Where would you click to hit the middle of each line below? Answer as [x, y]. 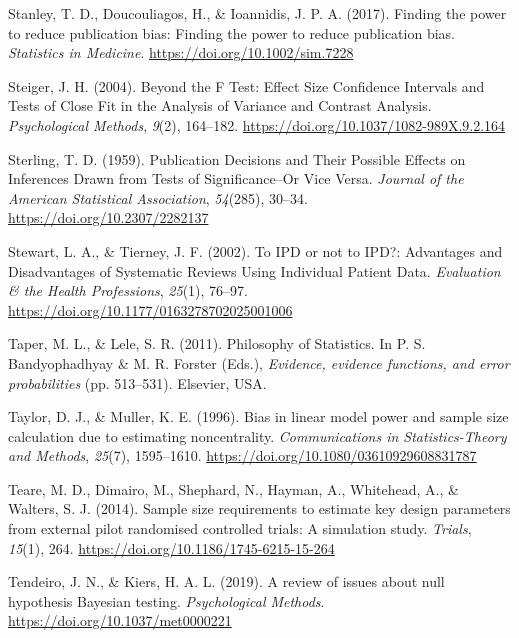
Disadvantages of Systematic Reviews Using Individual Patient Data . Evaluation [254, 270]
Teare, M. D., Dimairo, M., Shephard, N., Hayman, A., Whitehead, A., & [233, 488]
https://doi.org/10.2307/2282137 [108, 217]
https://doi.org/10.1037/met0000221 [120, 620]
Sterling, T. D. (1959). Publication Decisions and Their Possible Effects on [237, 158]
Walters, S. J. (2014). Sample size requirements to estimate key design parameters [259, 508]
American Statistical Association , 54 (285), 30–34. [158, 197]
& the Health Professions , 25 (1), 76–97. [128, 290]
